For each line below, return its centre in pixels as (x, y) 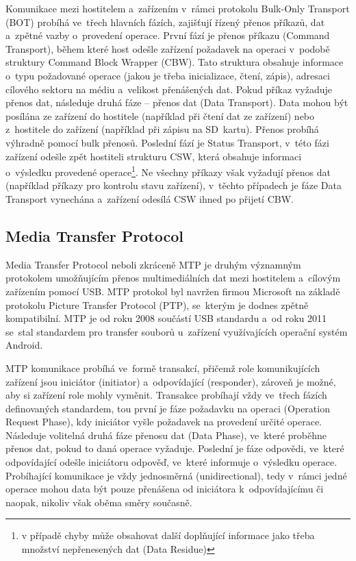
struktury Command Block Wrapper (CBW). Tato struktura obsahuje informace (175, 62)
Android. (24, 345)
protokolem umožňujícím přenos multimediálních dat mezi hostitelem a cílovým (173, 278)
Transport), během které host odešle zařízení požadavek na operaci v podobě (168, 48)
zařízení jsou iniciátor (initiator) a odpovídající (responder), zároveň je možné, (171, 381)
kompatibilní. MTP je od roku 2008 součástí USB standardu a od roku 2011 (166, 318)
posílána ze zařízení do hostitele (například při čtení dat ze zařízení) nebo (160, 115)
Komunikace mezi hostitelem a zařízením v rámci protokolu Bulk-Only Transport (178, 8)
